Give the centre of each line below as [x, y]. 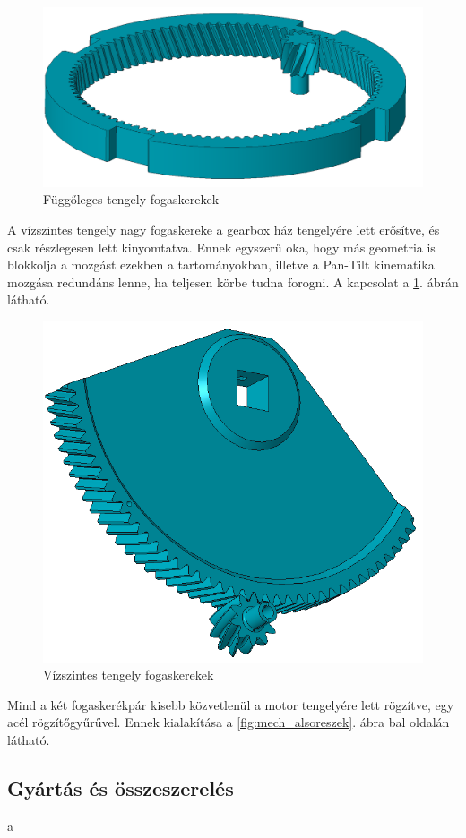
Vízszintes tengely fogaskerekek [129, 675]
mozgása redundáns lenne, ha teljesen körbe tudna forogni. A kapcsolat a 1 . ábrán [233, 282]
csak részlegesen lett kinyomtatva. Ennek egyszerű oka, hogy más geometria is [221, 247]
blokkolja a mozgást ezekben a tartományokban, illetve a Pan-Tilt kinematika [221, 265]
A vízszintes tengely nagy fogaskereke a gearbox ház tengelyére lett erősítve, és [224, 229]
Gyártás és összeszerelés [121, 787]
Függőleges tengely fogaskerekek [131, 199]
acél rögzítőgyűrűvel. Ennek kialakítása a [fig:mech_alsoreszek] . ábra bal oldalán [229, 722]
